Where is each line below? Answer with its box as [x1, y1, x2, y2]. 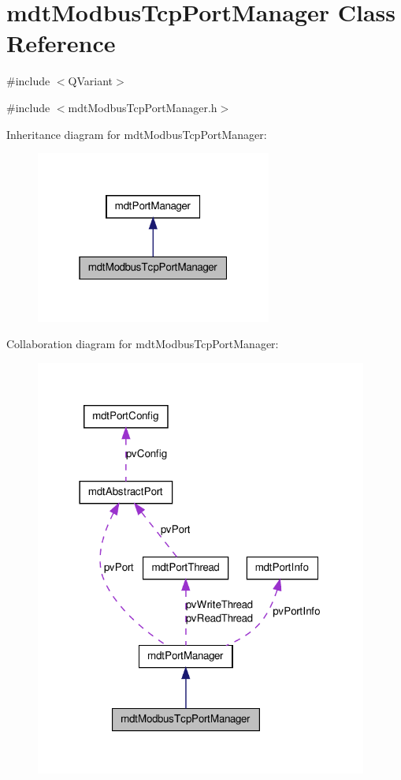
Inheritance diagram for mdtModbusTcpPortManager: [6, 126, 267, 142]
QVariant [68, 73, 113, 89]
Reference [6, 27, 116, 59]
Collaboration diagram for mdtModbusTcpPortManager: [6, 336, 279, 352]
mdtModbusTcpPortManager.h [68, 99, 217, 115]
